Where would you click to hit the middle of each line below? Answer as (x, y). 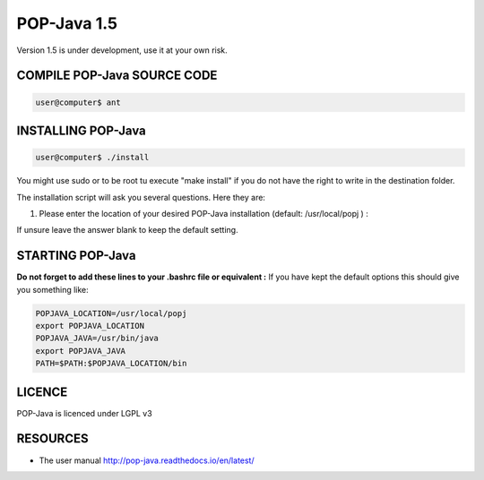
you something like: (52, 289)
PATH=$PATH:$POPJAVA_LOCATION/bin (111, 364)
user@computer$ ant (78, 102)
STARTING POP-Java (76, 256)
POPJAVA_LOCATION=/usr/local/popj (111, 313)
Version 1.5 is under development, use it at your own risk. (122, 50)
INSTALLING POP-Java (82, 130)
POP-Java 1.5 (67, 23)
